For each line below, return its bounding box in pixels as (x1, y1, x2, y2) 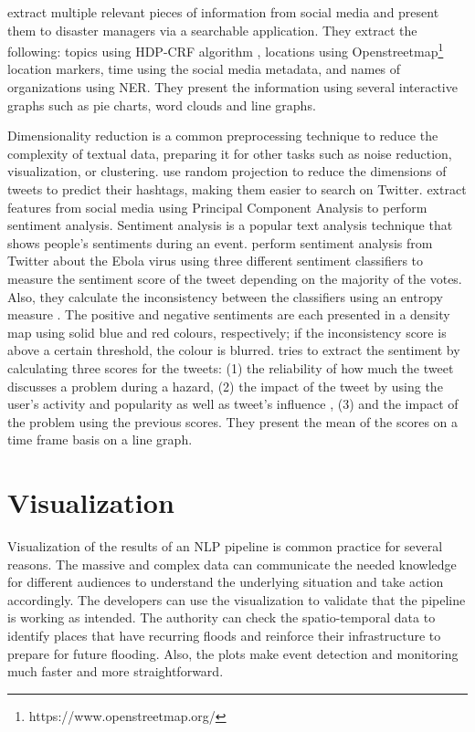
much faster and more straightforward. (7, 662, 224, 681)
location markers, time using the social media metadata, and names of (7, 59, 401, 78)
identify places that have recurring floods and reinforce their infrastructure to (7, 626, 441, 644)
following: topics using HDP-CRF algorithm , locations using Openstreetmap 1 (7, 39, 444, 60)
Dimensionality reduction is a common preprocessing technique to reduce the (7, 126, 438, 145)
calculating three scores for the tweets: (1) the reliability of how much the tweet (7, 358, 454, 377)
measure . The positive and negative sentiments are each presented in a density (7, 305, 450, 324)
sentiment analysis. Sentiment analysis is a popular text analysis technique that (7, 215, 453, 235)
